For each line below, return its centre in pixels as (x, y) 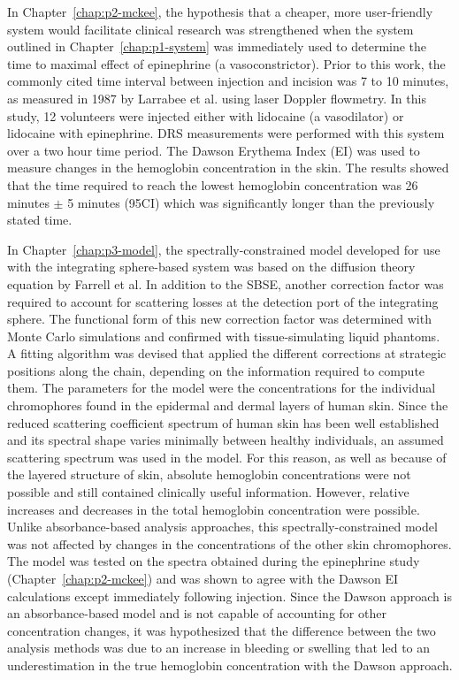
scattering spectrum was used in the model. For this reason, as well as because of (227, 457)
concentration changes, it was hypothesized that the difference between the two (222, 630)
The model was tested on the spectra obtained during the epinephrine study (214, 561)
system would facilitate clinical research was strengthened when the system (210, 29)
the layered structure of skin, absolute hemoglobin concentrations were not (209, 474)
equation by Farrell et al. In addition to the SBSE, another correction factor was (226, 283)
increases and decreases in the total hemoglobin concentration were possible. (214, 509)
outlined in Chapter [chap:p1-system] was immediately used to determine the (217, 46)
